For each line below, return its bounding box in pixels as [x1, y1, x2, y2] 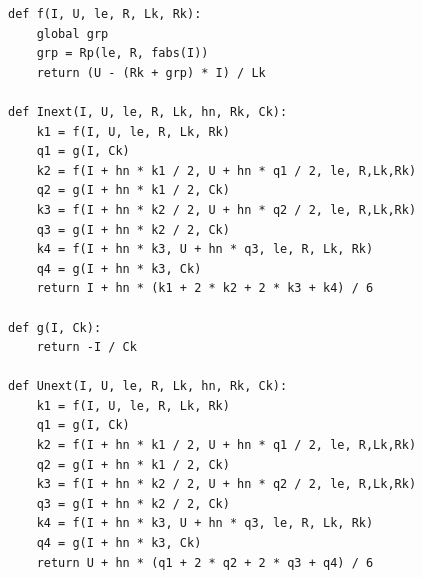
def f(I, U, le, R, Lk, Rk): [8, 7, 202, 21]
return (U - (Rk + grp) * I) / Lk [36, 65, 266, 80]
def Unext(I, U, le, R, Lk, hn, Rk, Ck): [8, 379, 288, 394]
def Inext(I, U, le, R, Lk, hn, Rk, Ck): [8, 104, 288, 119]
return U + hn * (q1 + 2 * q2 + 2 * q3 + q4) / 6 [36, 555, 374, 570]
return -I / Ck [36, 340, 137, 355]
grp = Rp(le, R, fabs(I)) [36, 46, 209, 61]
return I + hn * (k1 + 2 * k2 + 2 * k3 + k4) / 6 [36, 281, 374, 296]
